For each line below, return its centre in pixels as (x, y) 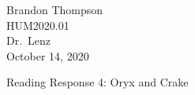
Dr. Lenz (29, 40)
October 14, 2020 (48, 55)
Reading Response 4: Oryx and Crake (97, 82)
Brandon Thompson (55, 9)
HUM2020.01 (38, 25)
